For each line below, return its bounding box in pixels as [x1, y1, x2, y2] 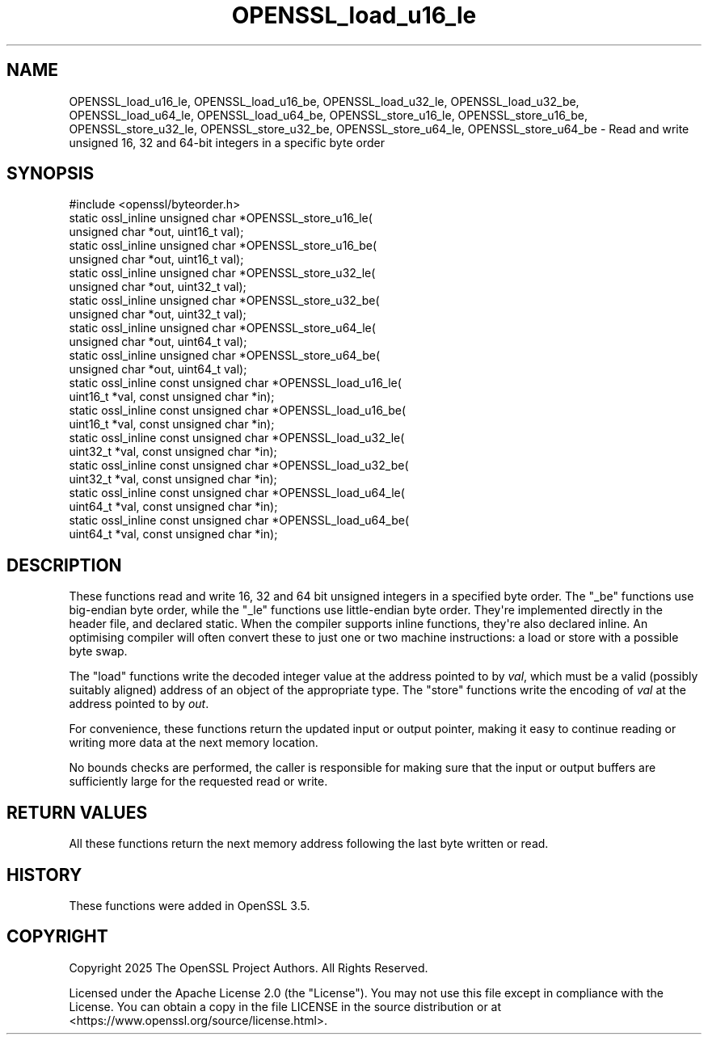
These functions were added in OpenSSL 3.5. [69, 898, 310, 912]
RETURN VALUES [6, 802, 148, 823]
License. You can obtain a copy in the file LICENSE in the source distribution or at [69, 999, 502, 1014]
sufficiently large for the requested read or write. [69, 774, 328, 789]
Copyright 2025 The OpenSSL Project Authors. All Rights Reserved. [69, 960, 428, 975]
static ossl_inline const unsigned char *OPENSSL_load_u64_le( [69, 486, 405, 500]
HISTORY [6, 864, 82, 885]
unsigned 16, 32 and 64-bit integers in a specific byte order [69, 135, 385, 150]
